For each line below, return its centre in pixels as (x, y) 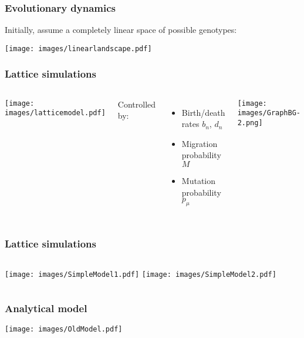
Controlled (137, 104)
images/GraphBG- (269, 113)
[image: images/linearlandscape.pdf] (78, 48)
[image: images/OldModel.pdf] (64, 329)
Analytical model (46, 308)
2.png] (250, 123)
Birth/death (203, 112)
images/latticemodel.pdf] (55, 113)
